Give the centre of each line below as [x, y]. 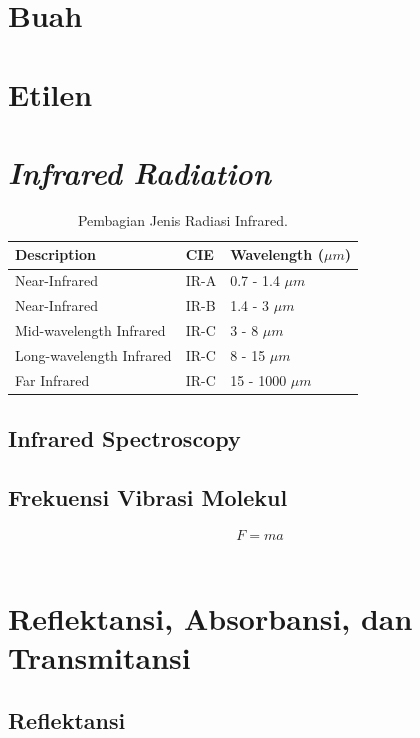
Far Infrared [52, 379]
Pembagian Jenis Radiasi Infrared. [182, 219]
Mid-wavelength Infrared [90, 330]
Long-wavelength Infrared [93, 354]
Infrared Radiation [139, 172]
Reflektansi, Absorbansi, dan [210, 617]
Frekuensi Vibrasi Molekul [148, 496]
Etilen [50, 93]
